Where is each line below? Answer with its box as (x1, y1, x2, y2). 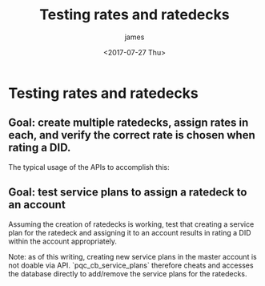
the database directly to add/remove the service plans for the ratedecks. (8, 268, 247, 278)
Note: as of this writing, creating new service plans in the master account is (8, 252, 258, 261)
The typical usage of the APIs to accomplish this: (8, 162, 170, 171)
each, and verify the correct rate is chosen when (8, 128, 255, 142)
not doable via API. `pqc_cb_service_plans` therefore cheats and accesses (8, 260, 254, 270)
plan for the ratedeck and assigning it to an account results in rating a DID (8, 228, 251, 237)
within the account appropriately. (8, 236, 118, 246)
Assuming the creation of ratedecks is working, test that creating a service (8, 219, 255, 229)
